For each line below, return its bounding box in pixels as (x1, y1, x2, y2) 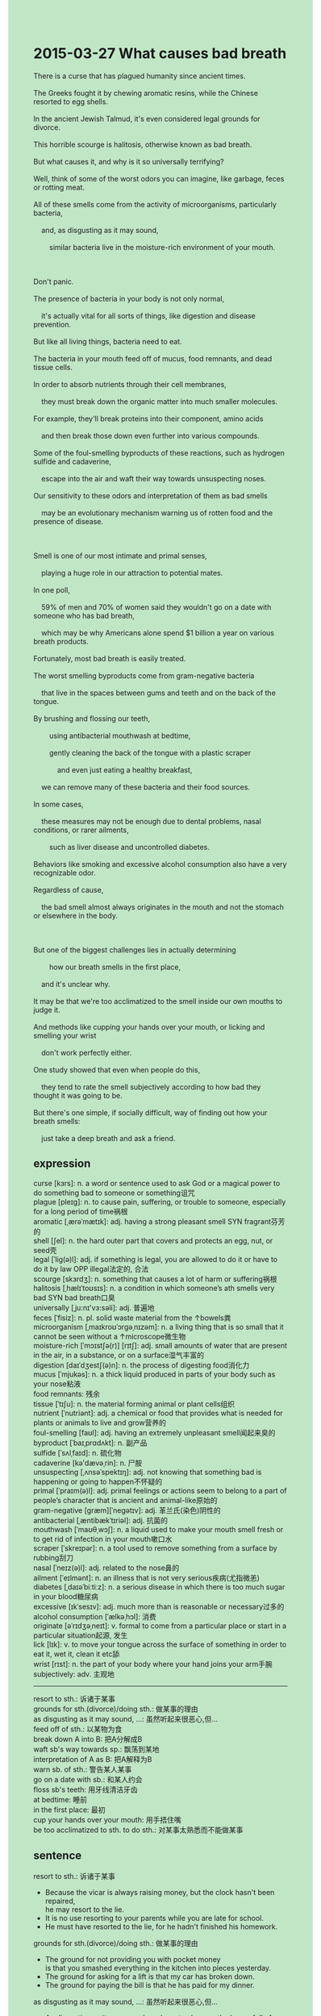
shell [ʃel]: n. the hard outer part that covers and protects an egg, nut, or (33, 1235, 273, 1245)
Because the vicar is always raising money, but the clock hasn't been (44, 1887, 275, 1897)
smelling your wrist (33, 1031, 97, 1040)
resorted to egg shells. (33, 97, 108, 106)
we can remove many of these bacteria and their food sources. (40, 782, 251, 792)
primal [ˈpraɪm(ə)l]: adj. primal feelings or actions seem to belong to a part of (33, 1485, 287, 1495)
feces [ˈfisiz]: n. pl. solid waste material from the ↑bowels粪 (33, 1313, 231, 1322)
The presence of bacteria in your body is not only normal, (33, 294, 225, 303)
